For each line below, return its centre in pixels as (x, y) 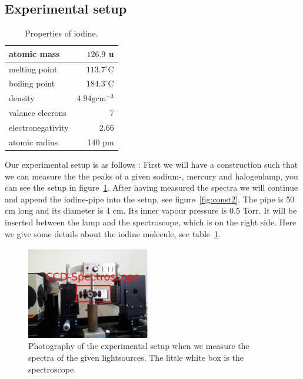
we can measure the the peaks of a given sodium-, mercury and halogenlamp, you (151, 176)
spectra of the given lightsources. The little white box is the (136, 357)
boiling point (32, 83)
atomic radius (34, 142)
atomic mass (34, 53)
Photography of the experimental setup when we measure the (139, 346)
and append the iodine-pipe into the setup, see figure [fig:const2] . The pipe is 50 (150, 199)
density (22, 98)
